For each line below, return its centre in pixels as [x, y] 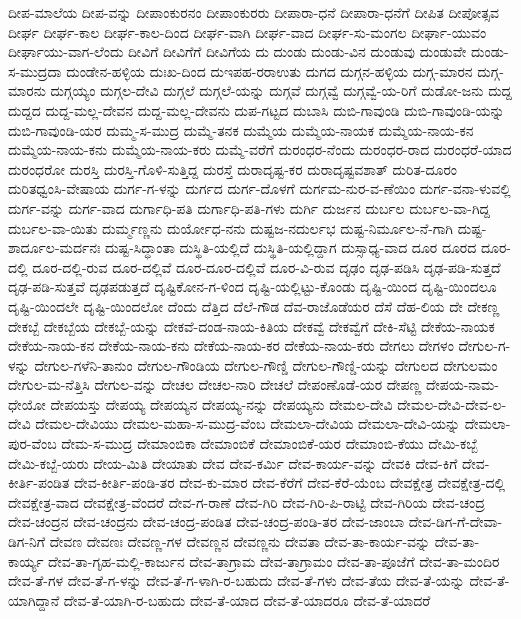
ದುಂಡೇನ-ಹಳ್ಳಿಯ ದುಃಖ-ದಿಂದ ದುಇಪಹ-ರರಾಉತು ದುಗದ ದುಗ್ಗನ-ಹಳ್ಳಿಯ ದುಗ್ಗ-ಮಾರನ [269, 70]
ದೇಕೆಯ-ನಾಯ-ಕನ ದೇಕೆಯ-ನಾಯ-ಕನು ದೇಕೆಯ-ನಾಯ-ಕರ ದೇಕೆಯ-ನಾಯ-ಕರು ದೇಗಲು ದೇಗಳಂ [231, 345]
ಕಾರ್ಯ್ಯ [26, 560]
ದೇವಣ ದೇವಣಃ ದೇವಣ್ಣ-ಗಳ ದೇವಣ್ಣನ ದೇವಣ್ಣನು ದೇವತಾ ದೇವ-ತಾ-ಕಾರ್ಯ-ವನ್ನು [240, 541]
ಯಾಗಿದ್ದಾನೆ [34, 599]
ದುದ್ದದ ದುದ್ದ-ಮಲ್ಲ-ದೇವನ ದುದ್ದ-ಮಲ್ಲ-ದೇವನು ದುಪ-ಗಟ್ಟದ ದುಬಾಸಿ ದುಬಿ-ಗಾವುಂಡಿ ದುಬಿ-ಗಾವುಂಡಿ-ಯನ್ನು [256, 109]
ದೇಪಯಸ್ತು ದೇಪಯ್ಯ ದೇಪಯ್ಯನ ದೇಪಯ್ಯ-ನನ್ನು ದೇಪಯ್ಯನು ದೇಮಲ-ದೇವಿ [221, 403]
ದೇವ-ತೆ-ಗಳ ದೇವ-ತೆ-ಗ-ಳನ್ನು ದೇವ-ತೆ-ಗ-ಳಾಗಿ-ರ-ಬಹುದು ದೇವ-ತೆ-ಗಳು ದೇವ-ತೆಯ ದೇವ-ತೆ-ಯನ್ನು [236, 580]
